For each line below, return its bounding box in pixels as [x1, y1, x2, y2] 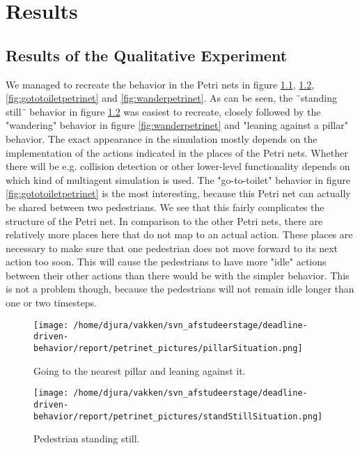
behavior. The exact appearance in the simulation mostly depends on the [6, 131, 318, 146]
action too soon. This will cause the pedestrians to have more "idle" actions [6, 254, 327, 269]
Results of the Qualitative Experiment [6, 44, 288, 65]
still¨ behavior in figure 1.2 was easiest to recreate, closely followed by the [6, 104, 321, 118]
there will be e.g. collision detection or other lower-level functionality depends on [6, 159, 350, 173]
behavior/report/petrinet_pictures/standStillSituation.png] [33, 411, 323, 421]
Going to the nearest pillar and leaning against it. [33, 363, 246, 378]
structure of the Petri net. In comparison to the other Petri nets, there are [6, 213, 323, 228]
